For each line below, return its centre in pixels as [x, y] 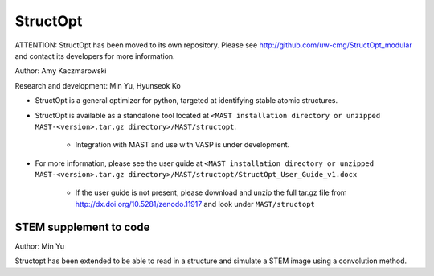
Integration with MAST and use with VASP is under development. [182, 145]
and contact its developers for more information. [95, 56]
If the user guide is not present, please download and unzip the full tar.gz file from [211, 192]
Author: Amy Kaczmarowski [61, 71]
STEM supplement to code [82, 227]
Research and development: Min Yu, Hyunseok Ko [98, 85]
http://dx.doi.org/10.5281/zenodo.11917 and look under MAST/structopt [195, 204]
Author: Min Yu [39, 246]
